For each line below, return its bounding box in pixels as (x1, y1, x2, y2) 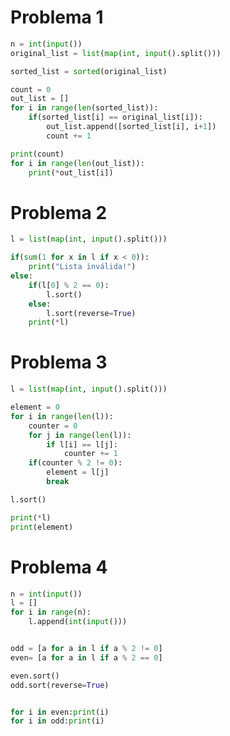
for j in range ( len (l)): (28, 430, 132, 440)
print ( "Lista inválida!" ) (28, 262, 137, 272)
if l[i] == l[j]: (46, 439, 118, 450)
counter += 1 (63, 449, 118, 459)
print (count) (10, 149, 65, 159)
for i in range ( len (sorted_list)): (10, 103, 159, 113)
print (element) (10, 522, 74, 532)
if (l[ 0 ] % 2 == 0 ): (28, 280, 110, 290)
